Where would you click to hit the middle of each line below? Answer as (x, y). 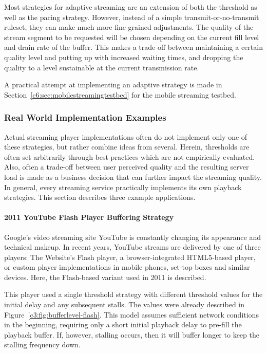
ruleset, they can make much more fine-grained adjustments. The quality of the (129, 27)
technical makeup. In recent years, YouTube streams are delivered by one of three (132, 247)
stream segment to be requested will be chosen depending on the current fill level (132, 37)
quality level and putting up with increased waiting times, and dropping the (124, 57)
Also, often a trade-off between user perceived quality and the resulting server (127, 167)
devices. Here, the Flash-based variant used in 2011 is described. (105, 277)
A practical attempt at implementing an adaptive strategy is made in (113, 85)
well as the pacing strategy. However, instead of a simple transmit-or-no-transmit (132, 17)
